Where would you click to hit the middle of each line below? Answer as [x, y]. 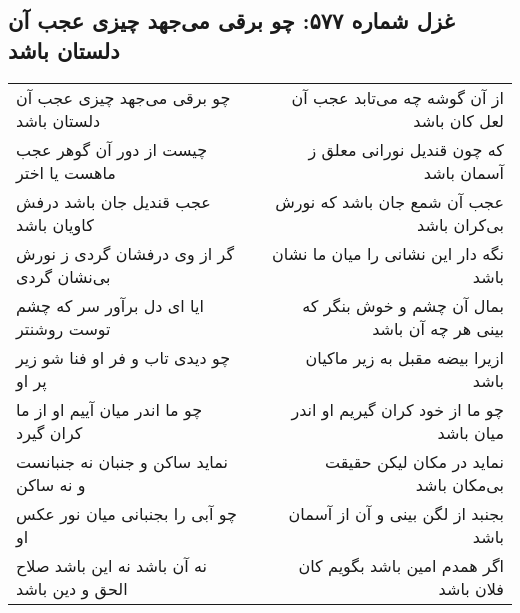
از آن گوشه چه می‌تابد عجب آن [397, 97]
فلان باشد [471, 588]
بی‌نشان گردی [63, 276]
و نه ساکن [51, 484]
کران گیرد [49, 432]
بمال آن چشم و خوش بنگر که [403, 305]
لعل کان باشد [458, 120]
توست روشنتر [63, 328]
